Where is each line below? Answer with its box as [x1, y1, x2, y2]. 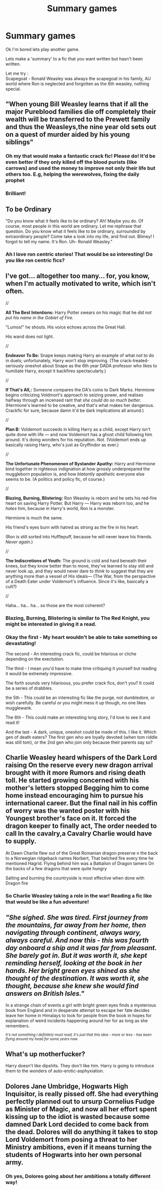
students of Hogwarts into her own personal [5, 1151, 142, 1159]
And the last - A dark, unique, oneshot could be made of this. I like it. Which [5, 729, 157, 735]
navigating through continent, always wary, [5, 929, 142, 937]
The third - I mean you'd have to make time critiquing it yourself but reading [5, 665, 157, 671]
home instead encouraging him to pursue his [5, 791, 144, 800]
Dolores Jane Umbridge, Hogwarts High [5, 1082, 129, 1090]
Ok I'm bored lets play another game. [5, 46, 80, 52]
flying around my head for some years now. [5, 1037, 79, 1042]
